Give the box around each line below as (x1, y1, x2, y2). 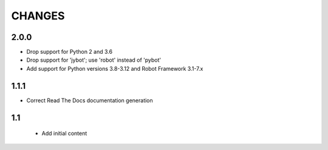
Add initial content (41, 130, 87, 137)
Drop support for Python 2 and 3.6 (26, 48, 112, 56)
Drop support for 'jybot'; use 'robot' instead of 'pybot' (26, 56, 161, 64)
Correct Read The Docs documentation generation (26, 97, 153, 104)
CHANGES (11, 9, 65, 22)
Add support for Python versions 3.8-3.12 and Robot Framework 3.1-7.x (26, 65, 203, 72)
